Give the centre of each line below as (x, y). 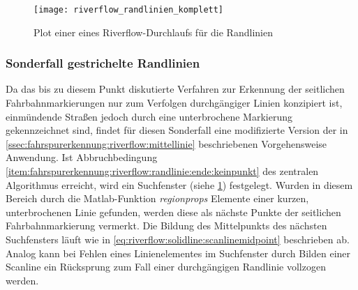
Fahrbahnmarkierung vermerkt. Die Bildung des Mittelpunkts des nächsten (166, 226)
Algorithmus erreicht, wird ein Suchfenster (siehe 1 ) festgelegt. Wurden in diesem (179, 184)
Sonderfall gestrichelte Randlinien (103, 63)
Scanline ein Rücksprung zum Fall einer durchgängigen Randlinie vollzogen (166, 267)
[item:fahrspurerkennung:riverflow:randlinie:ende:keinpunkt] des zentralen (162, 171)
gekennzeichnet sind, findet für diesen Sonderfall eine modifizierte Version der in (177, 130)
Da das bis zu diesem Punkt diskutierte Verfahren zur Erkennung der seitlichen (175, 89)
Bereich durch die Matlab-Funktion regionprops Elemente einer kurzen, (157, 198)
